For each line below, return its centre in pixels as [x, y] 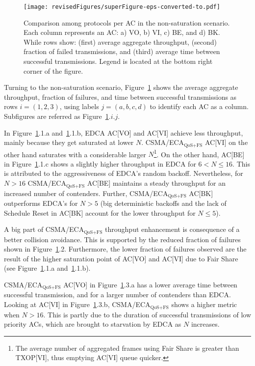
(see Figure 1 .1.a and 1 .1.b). [47, 268]
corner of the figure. [53, 70]
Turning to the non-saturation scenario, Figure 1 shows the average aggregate [121, 87]
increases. [205, 324]
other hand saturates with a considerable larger [75, 154]
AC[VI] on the [227, 142]
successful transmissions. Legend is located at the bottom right [118, 61]
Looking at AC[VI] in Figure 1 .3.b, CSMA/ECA [77, 304]
